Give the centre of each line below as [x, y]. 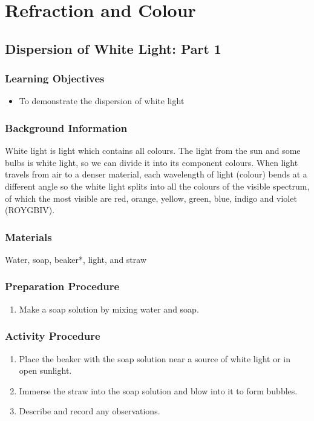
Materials [28, 237]
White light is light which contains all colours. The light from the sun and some [153, 151]
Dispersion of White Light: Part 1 [113, 48]
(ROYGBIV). [30, 210]
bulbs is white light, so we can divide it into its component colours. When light [152, 162]
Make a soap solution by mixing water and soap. [109, 309]
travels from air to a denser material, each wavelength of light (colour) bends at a [156, 174]
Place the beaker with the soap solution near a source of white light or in [155, 358]
